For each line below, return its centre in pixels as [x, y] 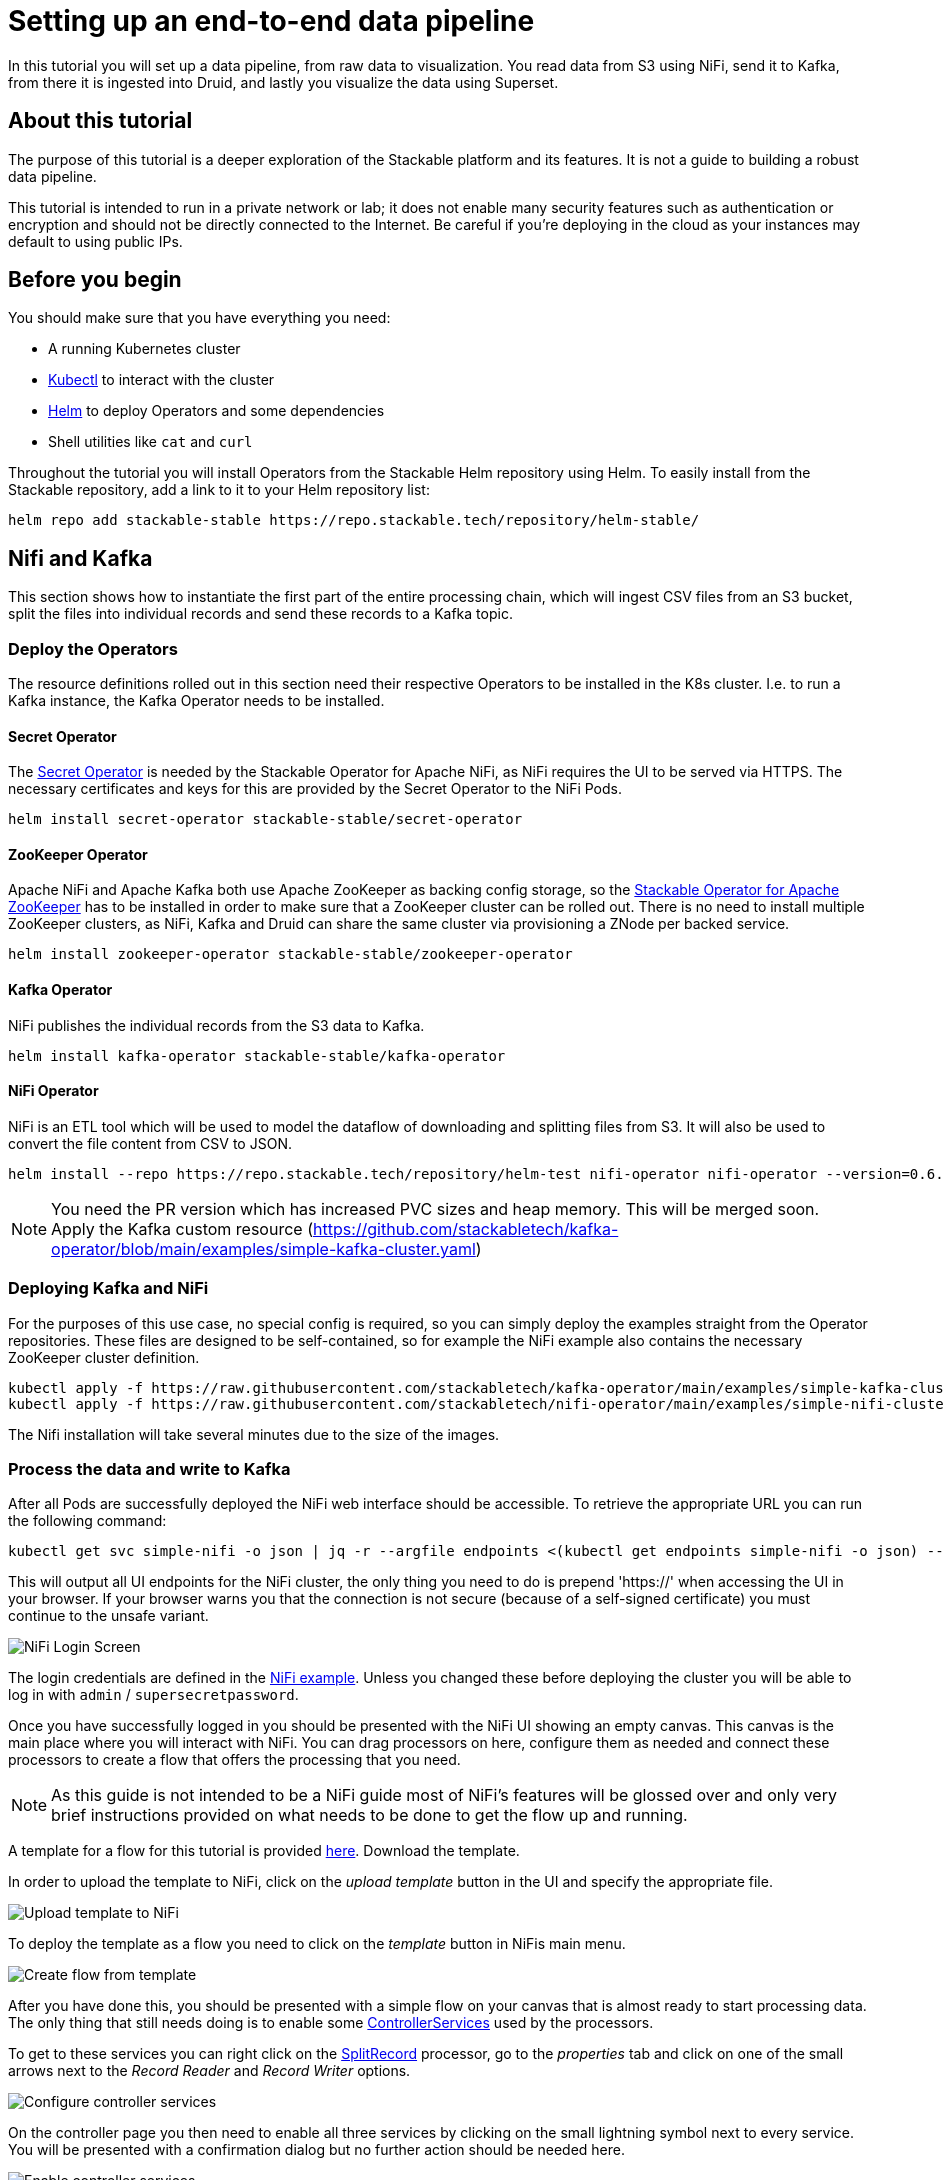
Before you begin [95, 280]
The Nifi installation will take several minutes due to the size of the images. [254, 1434]
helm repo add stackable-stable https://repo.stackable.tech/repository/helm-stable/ [354, 520]
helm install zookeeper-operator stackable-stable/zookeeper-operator [290, 954]
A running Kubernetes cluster [144, 349]
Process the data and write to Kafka [149, 1469]
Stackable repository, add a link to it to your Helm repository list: [219, 490]
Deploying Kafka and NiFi [108, 1288]
